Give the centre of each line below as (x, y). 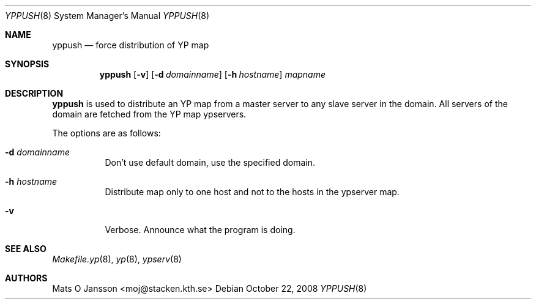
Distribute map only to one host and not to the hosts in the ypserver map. (252, 192)
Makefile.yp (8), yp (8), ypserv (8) (117, 259)
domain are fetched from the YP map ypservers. (149, 114)
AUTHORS (26, 278)
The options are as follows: (106, 133)
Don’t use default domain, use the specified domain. (210, 162)
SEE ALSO (26, 249)
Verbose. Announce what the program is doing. (200, 230)
